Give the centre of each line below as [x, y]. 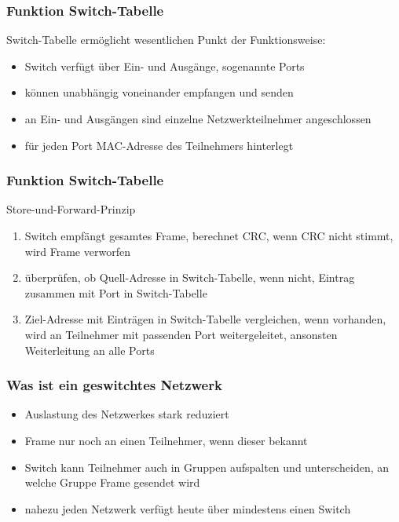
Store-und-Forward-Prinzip [71, 209]
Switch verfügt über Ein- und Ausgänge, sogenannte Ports [165, 66]
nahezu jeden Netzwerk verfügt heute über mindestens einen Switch [188, 508]
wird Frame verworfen [77, 251]
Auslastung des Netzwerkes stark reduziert [127, 414]
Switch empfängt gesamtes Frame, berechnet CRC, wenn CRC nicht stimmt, [209, 235]
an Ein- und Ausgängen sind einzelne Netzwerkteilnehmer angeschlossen [198, 119]
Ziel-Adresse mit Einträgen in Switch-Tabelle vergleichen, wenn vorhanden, [205, 319]
